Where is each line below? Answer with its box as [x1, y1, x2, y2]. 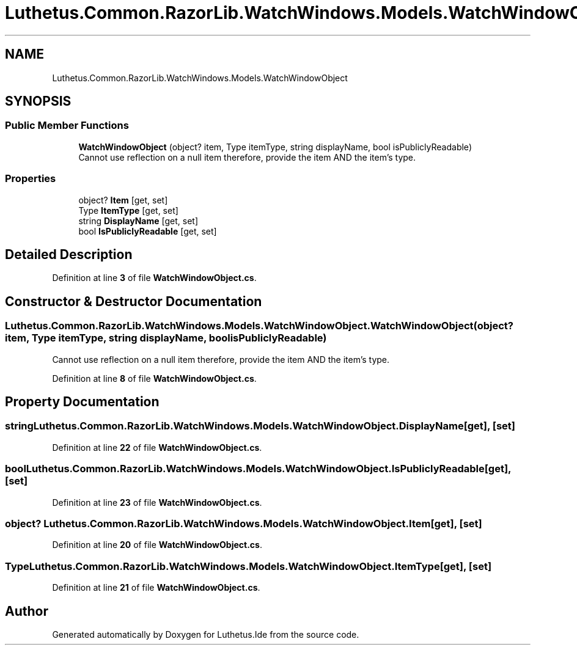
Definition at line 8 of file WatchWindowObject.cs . [52, 373, 257, 384]
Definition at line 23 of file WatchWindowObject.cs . [52, 497, 262, 508]
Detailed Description [5, 246, 133, 262]
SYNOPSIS [5, 93, 72, 109]
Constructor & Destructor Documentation [5, 293, 262, 309]
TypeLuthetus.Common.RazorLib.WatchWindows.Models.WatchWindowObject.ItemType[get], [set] [5, 560, 492, 572]
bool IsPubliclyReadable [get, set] [78, 225, 217, 236]
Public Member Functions [5, 119, 129, 132]
